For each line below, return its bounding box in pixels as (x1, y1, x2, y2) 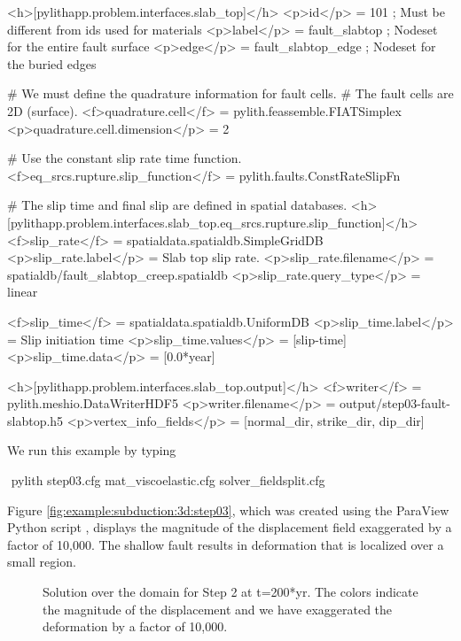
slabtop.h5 (7, 411, 64, 429)
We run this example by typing (7, 441, 176, 460)
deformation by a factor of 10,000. (43, 617, 228, 636)
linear (7, 282, 38, 301)
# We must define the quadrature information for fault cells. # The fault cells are (7, 84, 454, 103)
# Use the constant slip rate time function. (7, 149, 242, 167)
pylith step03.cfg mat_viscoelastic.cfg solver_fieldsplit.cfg (11, 471, 325, 490)
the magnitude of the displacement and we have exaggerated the (43, 599, 393, 618)
